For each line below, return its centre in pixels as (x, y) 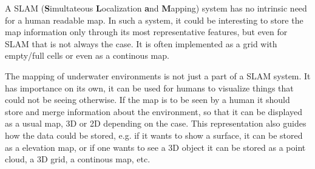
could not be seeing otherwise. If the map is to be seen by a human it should (147, 100)
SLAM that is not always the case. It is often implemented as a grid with (141, 43)
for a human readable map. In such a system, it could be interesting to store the (154, 20)
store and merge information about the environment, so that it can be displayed (154, 111)
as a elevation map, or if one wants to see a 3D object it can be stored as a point (155, 147)
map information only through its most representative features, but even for (146, 32)
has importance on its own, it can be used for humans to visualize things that (149, 88)
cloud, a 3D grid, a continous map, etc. (78, 159)
